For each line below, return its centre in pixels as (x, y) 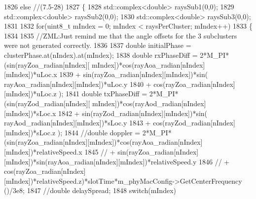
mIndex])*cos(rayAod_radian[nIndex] (149, 103)
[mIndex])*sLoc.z (30, 132)
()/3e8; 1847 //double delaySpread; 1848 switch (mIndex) (90, 190)
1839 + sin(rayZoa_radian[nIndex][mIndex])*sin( (134, 74)
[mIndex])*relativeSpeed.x (43, 151)
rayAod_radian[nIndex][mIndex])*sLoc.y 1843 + (77, 123)
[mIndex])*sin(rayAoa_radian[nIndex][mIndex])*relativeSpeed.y (100, 161)
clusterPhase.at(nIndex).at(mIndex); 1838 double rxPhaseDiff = (101, 55)
